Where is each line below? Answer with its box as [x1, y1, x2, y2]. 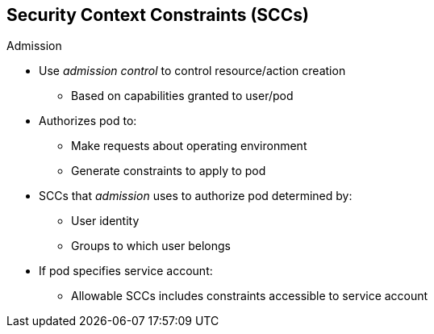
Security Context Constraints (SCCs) [6, 5, 309, 25]
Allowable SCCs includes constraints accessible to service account [71, 289, 428, 303]
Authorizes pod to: [39, 114, 137, 128]
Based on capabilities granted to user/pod [71, 89, 294, 103]
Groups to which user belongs [71, 239, 231, 253]
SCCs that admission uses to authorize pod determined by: [39, 189, 353, 203]
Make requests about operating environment [71, 139, 307, 153]
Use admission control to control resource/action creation [39, 64, 346, 78]
